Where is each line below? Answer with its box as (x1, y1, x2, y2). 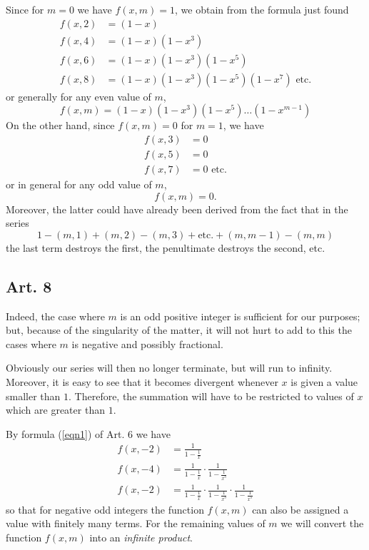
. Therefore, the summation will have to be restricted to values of (69, 388, 354, 403)
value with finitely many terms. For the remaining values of (6, 516, 266, 531)
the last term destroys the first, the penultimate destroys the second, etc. (6, 240, 325, 255)
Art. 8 (6, 275, 52, 297)
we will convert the (280, 516, 364, 531)
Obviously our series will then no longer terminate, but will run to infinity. (6, 360, 333, 375)
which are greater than (6, 402, 105, 417)
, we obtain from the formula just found (175, 2, 349, 16)
